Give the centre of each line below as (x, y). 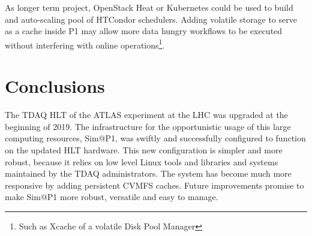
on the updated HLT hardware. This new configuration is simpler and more (144, 149)
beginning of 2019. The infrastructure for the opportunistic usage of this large (148, 126)
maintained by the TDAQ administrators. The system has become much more (148, 173)
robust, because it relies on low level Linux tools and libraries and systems (142, 161)
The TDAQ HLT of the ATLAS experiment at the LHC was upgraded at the (146, 115)
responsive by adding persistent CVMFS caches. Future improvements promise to (154, 185)
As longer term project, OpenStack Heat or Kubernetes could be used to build (149, 7)
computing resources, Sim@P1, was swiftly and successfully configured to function (155, 138)
